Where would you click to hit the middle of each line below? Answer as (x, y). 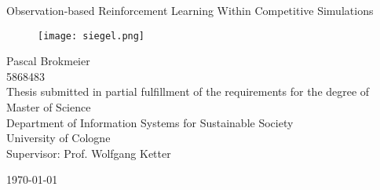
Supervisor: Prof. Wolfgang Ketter (89, 153)
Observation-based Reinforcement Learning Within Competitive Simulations (190, 10)
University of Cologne (58, 138)
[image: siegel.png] (91, 36)
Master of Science (49, 107)
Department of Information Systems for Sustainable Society (150, 122)
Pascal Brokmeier (48, 61)
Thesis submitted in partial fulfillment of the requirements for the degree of (188, 91)
